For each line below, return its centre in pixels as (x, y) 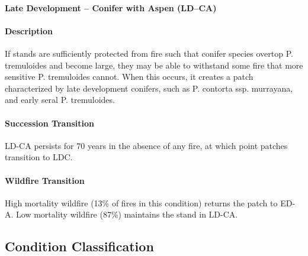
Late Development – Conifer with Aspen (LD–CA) (111, 7)
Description (29, 30)
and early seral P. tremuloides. (60, 100)
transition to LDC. (39, 157)
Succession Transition (49, 123)
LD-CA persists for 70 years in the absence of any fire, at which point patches (146, 145)
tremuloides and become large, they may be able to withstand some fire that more (154, 65)
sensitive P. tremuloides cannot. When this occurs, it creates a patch (129, 77)
